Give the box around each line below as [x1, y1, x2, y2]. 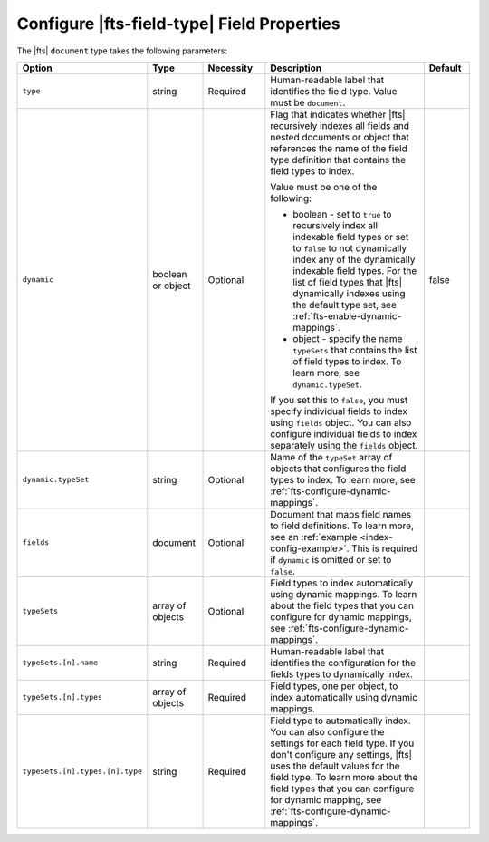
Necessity [207, 62, 254, 74]
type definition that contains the [270, 153, 407, 166]
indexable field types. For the [292, 264, 417, 276]
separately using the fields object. [270, 439, 418, 451]
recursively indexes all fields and [270, 119, 409, 131]
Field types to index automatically [270, 576, 414, 589]
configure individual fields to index [270, 427, 417, 440]
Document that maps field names [270, 508, 412, 520]
